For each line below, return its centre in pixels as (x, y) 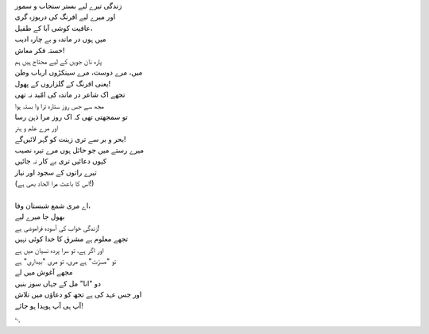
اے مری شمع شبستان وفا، (53, 205)
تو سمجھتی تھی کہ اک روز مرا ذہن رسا (71, 117)
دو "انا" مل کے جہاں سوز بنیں (58, 283)
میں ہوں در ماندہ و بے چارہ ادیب (60, 39)
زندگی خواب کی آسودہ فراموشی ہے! (57, 228)
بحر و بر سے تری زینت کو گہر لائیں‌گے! (70, 139)
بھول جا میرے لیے (40, 217)
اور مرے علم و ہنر (37, 128)
